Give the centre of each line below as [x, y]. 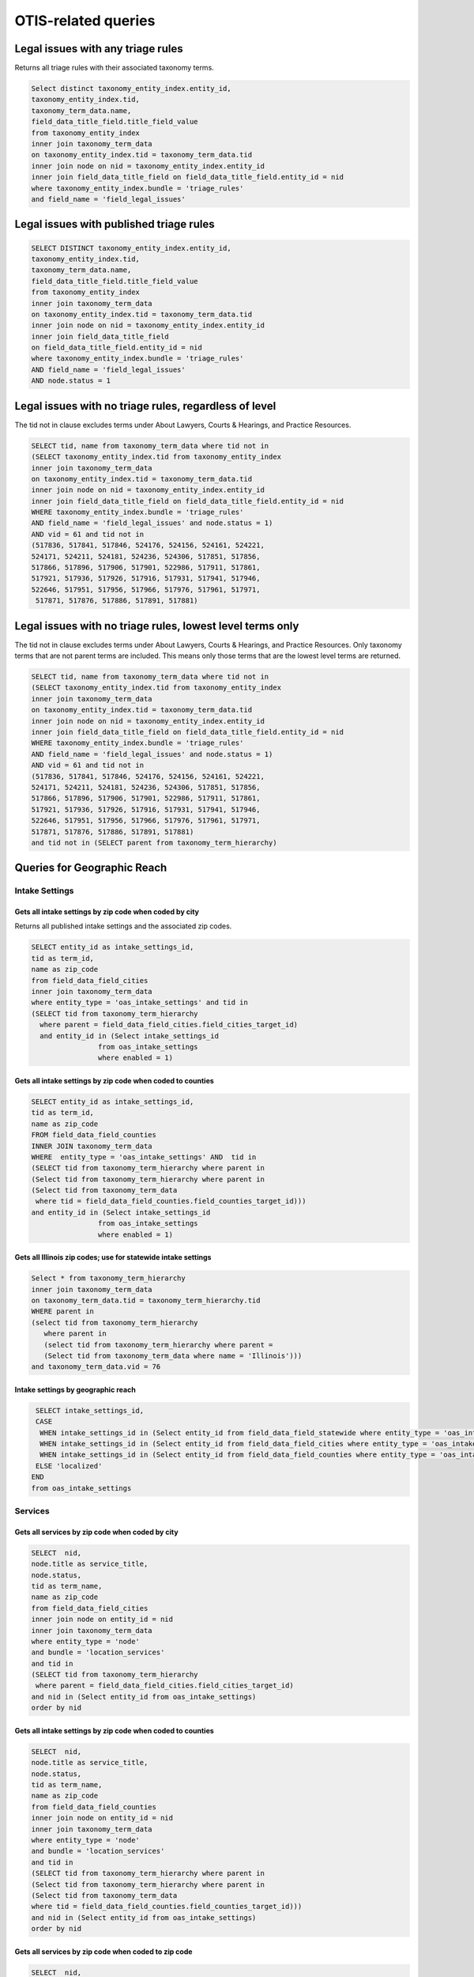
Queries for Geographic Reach [91, 868]
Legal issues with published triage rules [115, 224]
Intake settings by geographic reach [75, 1389]
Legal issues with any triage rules [99, 49]
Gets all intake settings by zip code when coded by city [107, 912]
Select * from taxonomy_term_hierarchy [108, 1278]
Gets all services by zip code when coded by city [96, 1532]
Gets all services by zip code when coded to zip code [103, 1951]
